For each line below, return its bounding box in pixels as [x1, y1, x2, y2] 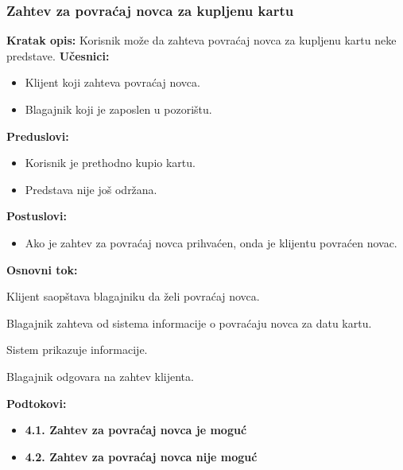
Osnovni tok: [6, 261, 78, 278]
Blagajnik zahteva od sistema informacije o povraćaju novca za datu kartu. [6, 314, 372, 331]
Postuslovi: [6, 208, 68, 224]
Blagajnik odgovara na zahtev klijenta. [6, 367, 194, 384]
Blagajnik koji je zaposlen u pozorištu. [25, 101, 212, 117]
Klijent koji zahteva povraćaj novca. [25, 74, 200, 91]
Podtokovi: [6, 394, 67, 411]
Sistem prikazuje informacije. [6, 341, 148, 358]
